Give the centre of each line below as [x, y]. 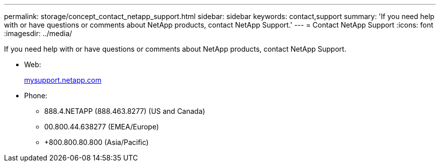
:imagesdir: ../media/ [38, 33]
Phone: [36, 96]
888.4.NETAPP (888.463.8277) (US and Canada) [125, 111]
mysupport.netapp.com [63, 80]
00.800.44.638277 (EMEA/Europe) [102, 127]
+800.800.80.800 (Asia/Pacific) [96, 142]
